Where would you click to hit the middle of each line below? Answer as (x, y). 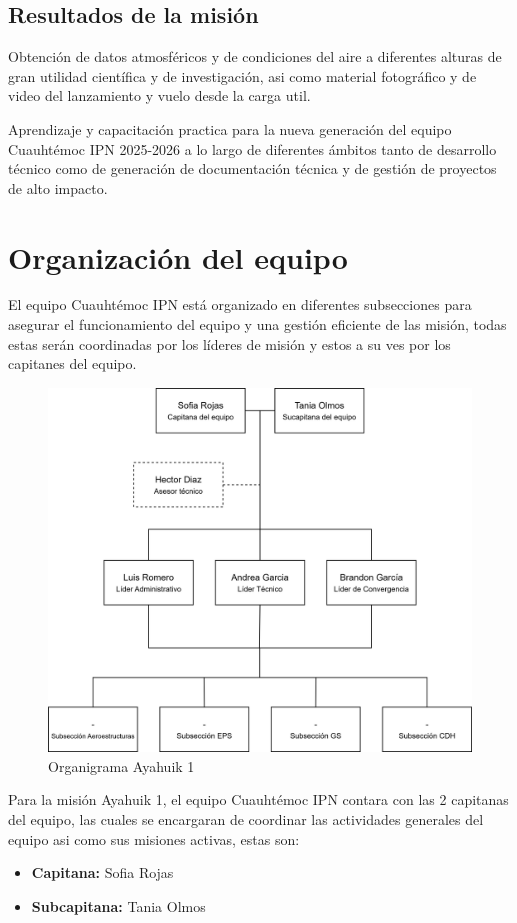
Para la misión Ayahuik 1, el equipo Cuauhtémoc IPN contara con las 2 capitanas (258, 799)
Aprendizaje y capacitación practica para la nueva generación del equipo (230, 128)
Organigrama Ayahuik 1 (121, 765)
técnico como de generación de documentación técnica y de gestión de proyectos (252, 168)
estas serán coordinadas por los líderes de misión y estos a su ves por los (229, 343)
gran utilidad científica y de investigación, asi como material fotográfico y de (242, 75)
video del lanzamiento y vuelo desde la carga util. (159, 95)
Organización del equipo (178, 256)
